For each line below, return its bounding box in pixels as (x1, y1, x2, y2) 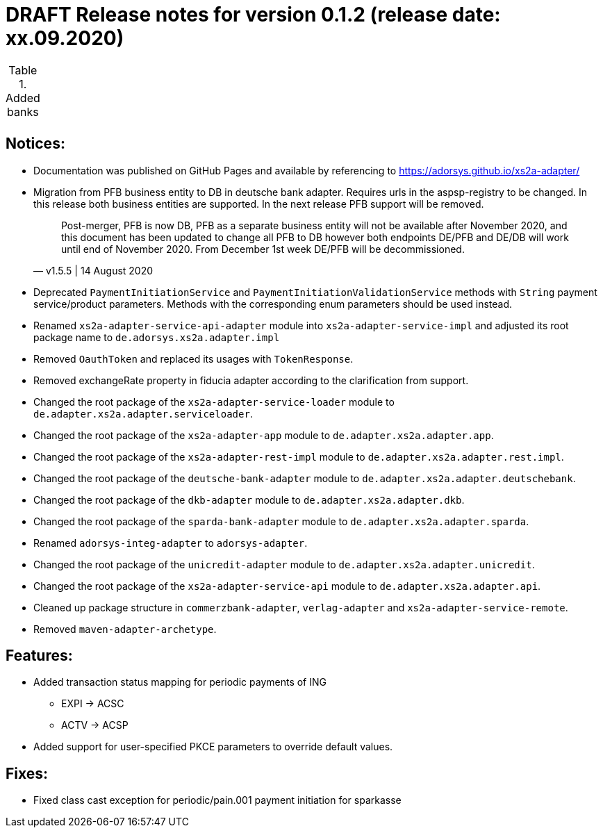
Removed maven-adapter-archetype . (33, 622, 217, 635)
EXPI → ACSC (61, 698, 124, 710)
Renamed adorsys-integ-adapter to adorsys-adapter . (33, 536, 308, 549)
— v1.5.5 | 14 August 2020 (33, 264, 154, 277)
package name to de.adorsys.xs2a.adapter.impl (33, 331, 280, 343)
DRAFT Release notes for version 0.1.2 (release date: (6, 3, 501, 26)
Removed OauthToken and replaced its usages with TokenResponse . (33, 352, 354, 365)
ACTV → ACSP (61, 719, 129, 732)
